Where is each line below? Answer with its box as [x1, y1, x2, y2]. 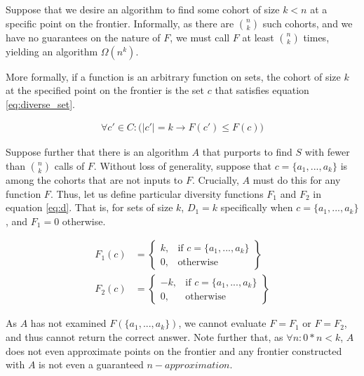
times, [303, 29, 330, 44]
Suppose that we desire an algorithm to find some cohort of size [6, 2, 280, 16]
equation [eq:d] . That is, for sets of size [6, 200, 173, 215]
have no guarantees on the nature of [6, 29, 161, 44]
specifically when [220, 200, 293, 215]
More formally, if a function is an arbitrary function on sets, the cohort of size [6, 69, 341, 83]
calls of [54, 159, 85, 173]
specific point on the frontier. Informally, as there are [6, 15, 234, 30]
